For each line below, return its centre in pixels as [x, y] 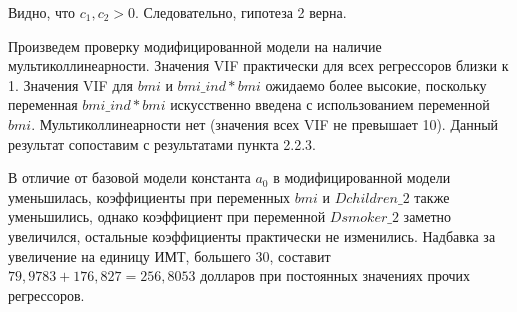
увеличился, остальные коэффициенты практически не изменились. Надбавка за [252, 235]
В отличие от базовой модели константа [129, 177]
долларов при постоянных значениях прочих [335, 275]
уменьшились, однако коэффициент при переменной [167, 216]
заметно [427, 216]
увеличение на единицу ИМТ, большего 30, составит [169, 255]
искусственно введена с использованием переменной [330, 104]
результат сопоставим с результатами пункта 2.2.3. [162, 143]
